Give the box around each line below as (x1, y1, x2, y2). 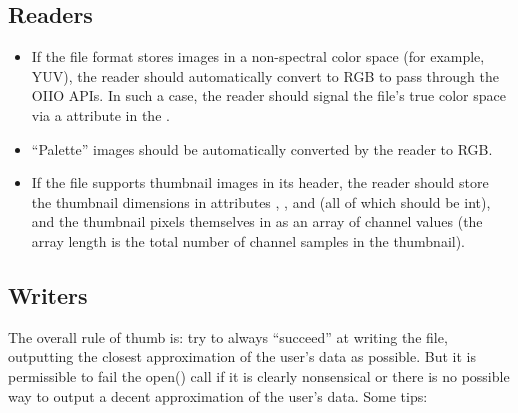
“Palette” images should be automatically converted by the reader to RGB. (31, 138, 493, 159)
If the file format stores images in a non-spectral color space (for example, (31, 46, 485, 67)
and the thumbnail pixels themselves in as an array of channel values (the (31, 211, 483, 232)
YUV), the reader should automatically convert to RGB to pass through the (31, 65, 499, 86)
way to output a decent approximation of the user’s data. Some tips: (8, 385, 428, 406)
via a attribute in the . (31, 104, 170, 125)
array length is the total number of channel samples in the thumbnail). (31, 230, 465, 251)
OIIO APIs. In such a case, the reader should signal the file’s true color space (31, 85, 506, 106)
